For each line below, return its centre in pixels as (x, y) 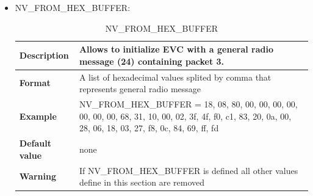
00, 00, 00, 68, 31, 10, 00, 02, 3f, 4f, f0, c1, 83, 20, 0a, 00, (185, 116)
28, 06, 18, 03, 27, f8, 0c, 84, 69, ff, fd (149, 128)
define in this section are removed (142, 182)
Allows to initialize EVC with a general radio (176, 49)
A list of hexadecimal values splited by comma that (175, 77)
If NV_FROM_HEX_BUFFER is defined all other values (189, 170)
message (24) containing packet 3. (152, 61)
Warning (38, 176)
